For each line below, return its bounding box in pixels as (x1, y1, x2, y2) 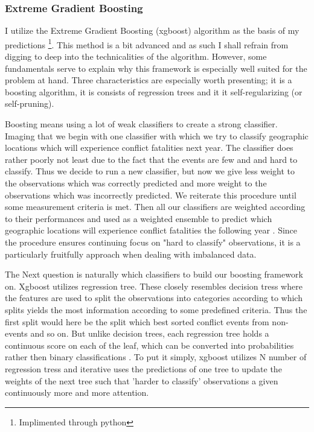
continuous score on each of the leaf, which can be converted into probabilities (5, 338, 294, 351)
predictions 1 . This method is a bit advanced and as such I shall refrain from (5, 36, 289, 51)
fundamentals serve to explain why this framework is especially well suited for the (5, 62, 307, 74)
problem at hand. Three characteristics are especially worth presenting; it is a (5, 74, 292, 86)
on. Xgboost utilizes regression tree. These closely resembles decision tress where (5, 279, 303, 292)
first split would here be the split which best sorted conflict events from (5, 315, 269, 328)
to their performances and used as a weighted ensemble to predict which (5, 212, 272, 224)
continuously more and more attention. (5, 386, 149, 399)
